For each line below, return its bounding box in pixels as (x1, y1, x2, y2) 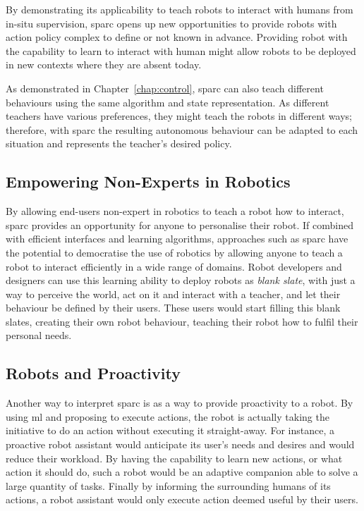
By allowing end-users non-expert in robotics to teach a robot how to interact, (6, 204, 344, 218)
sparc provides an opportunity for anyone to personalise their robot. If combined (6, 217, 353, 232)
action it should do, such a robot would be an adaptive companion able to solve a (6, 464, 358, 479)
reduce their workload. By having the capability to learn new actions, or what (6, 450, 343, 465)
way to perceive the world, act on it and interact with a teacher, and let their (6, 286, 341, 301)
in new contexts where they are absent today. (6, 57, 202, 72)
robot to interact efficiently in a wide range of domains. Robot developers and (6, 259, 342, 273)
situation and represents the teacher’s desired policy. (6, 136, 232, 151)
